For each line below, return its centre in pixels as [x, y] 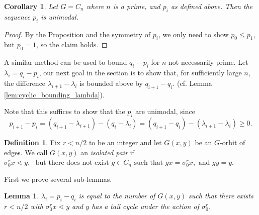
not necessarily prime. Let [208, 62]
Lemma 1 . [22, 196]
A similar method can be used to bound [66, 62]
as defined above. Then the [212, 6]
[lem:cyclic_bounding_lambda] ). [54, 94]
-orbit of [233, 142]
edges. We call [26, 152]
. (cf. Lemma [192, 83]
